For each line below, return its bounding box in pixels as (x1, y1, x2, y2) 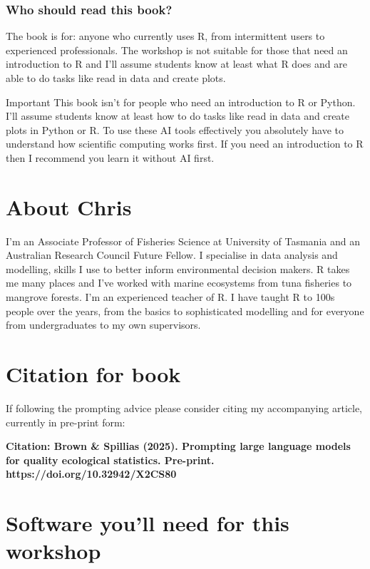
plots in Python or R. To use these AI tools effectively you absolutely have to (6, 122, 344, 137)
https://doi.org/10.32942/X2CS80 (6, 466, 177, 481)
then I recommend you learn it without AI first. (6, 150, 215, 165)
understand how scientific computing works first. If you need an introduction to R (6, 136, 364, 151)
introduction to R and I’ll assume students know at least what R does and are (6, 56, 347, 71)
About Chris (6, 192, 132, 221)
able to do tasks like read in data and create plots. (6, 71, 226, 85)
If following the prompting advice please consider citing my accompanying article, (6, 400, 362, 415)
